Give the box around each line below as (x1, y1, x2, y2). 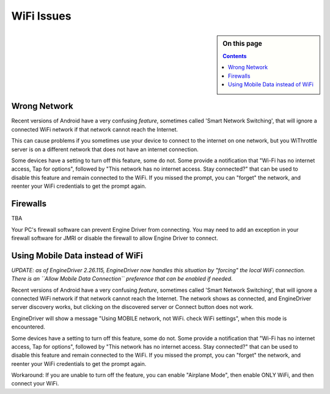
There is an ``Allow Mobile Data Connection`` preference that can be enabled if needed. (11, 275, 233, 283)
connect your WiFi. (11, 380, 59, 387)
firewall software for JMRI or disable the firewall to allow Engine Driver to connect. (11, 234, 218, 242)
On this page (222, 39, 262, 48)
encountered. (11, 323, 45, 330)
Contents (222, 52, 247, 59)
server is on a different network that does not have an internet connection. (11, 146, 199, 153)
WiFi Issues (11, 9, 71, 23)
